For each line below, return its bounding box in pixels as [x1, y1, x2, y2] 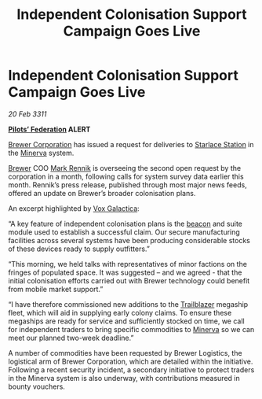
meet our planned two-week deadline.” [8, 333, 134, 342]
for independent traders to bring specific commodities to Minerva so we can [8, 324, 255, 334]
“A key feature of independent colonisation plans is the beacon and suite [8, 219, 243, 228]
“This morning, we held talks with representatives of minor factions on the [8, 259, 247, 268]
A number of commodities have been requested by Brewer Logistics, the [8, 348, 242, 357]
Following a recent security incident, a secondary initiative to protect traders [8, 364, 255, 375]
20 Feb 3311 [8, 109, 47, 119]
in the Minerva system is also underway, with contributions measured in [8, 373, 241, 382]
